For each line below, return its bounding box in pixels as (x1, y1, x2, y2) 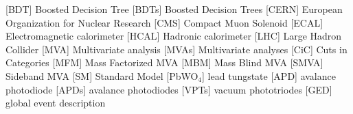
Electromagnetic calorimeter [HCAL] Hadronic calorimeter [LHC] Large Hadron (5, 29, 342, 43)
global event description (5, 96, 106, 110)
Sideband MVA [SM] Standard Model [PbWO (5, 68, 198, 83)
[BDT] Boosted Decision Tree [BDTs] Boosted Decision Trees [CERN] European (5, 2, 343, 16)
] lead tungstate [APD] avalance (202, 68, 336, 83)
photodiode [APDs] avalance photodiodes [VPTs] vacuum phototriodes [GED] (5, 82, 332, 96)
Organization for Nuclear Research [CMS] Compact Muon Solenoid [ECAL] (5, 15, 323, 29)
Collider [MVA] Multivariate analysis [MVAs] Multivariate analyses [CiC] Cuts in (5, 42, 348, 56)
